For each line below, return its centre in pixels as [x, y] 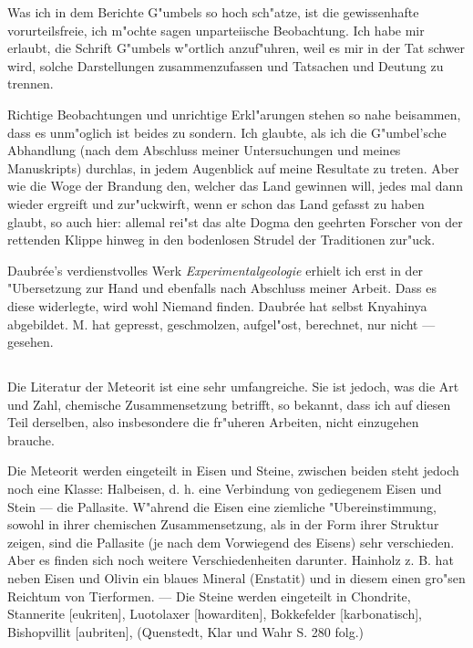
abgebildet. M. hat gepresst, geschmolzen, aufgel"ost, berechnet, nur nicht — [221, 324]
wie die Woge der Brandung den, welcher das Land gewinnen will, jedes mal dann [235, 186]
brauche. [31, 439]
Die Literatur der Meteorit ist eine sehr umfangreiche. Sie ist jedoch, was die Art [233, 387]
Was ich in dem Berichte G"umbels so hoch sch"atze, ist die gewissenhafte [213, 12]
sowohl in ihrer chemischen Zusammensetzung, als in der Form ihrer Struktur [223, 524]
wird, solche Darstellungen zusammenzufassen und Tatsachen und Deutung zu [226, 65]
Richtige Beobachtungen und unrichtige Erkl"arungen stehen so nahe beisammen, [234, 114]
